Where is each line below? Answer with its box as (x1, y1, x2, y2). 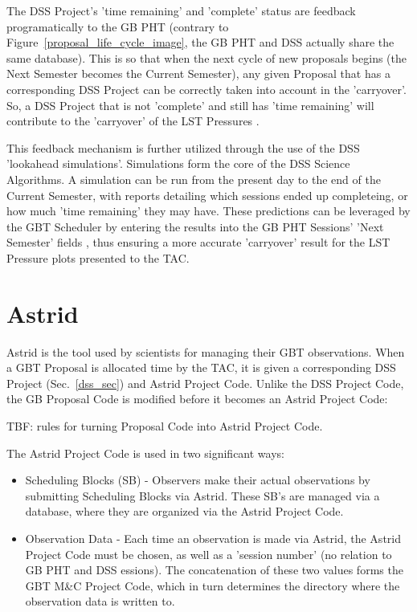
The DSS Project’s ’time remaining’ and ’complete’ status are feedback (6, 2, 356, 18)
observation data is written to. (25, 593, 175, 610)
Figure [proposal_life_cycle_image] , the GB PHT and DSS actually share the (6, 34, 395, 51)
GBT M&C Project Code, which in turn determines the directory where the (25, 577, 400, 594)
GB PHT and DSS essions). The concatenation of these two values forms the (25, 561, 403, 578)
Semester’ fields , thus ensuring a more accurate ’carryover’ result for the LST (6, 234, 390, 251)
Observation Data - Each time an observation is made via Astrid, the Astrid (25, 529, 401, 546)
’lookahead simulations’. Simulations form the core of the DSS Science (6, 155, 350, 172)
